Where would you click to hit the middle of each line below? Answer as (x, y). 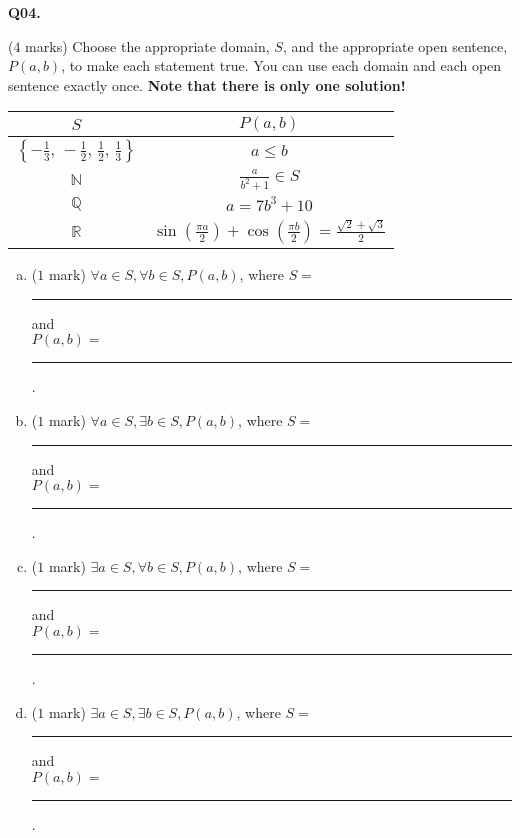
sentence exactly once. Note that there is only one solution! (207, 84)
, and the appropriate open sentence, (395, 45)
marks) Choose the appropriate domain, (147, 45)
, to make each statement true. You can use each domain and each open (281, 65)
